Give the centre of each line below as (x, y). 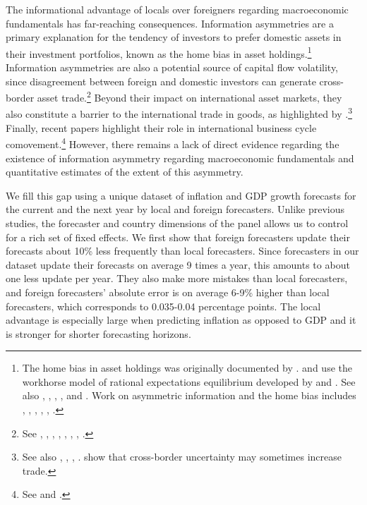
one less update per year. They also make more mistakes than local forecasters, (177, 278)
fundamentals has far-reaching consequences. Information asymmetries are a (170, 23)
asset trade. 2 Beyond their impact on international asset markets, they (189, 96)
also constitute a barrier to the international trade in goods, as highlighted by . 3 (179, 113)
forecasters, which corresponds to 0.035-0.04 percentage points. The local (163, 306)
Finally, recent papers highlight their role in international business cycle (161, 127)
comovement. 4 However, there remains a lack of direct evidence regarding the (173, 143)
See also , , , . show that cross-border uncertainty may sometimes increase (182, 457)
